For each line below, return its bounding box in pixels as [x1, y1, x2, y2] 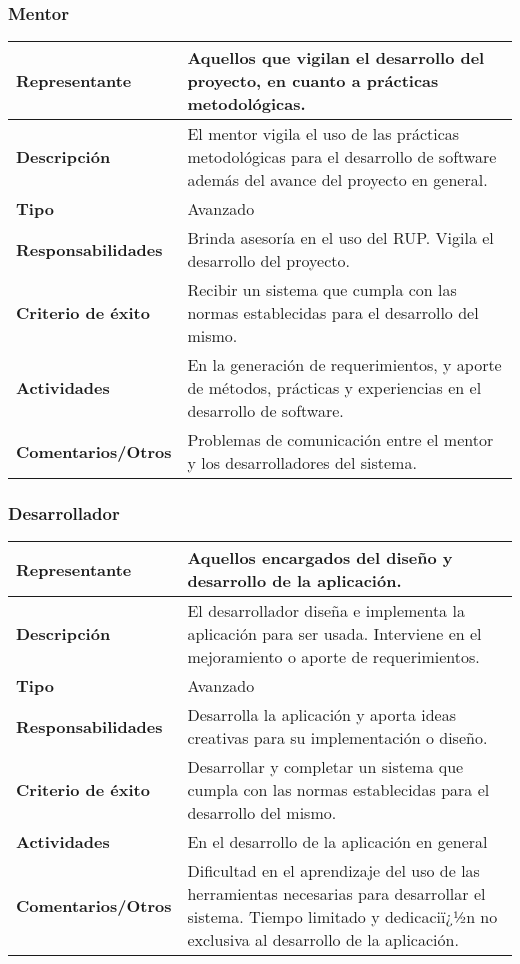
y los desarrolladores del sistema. [187, 451, 417, 475]
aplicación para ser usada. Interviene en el [187, 622, 482, 646]
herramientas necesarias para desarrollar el [187, 882, 486, 906]
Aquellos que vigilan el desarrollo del [187, 46, 485, 70]
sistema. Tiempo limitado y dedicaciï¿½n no [187, 905, 498, 929]
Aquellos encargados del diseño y [187, 546, 453, 570]
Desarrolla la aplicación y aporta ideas [187, 703, 456, 727]
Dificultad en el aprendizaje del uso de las [187, 859, 480, 883]
